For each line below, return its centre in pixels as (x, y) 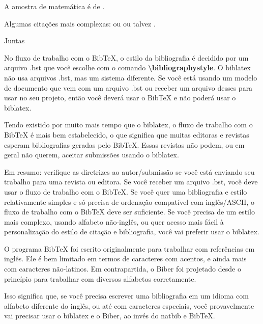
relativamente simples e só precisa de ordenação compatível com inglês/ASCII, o (129, 201)
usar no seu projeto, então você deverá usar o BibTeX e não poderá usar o (120, 98)
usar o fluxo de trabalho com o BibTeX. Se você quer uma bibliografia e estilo (126, 191)
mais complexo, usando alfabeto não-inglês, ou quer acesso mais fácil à (114, 221)
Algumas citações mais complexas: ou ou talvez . (80, 23)
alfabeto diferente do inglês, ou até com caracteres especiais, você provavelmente (129, 305)
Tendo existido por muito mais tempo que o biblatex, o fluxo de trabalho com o (128, 125)
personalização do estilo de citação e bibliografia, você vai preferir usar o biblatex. (132, 232)
